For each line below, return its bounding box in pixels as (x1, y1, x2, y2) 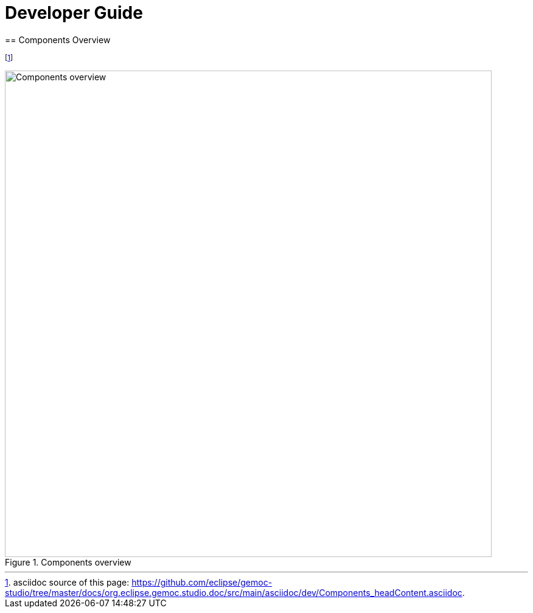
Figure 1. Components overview (5, 556, 131, 567)
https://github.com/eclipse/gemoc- (131, 577, 273, 587)
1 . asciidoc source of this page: (5, 577, 130, 587)
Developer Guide (5, 2, 143, 23)
